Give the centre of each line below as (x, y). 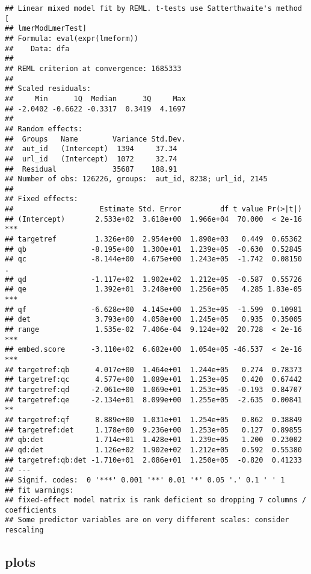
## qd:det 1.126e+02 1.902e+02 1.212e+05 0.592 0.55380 (153, 450)
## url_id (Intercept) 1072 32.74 (91, 159)
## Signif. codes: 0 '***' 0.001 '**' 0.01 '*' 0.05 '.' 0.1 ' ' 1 (145, 480)
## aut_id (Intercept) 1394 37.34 (91, 149)
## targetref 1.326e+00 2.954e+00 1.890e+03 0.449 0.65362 (153, 239)
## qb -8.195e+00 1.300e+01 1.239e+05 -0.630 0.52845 (153, 249)
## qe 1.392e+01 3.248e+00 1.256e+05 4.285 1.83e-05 (153, 289)
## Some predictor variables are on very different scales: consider (147, 520)
